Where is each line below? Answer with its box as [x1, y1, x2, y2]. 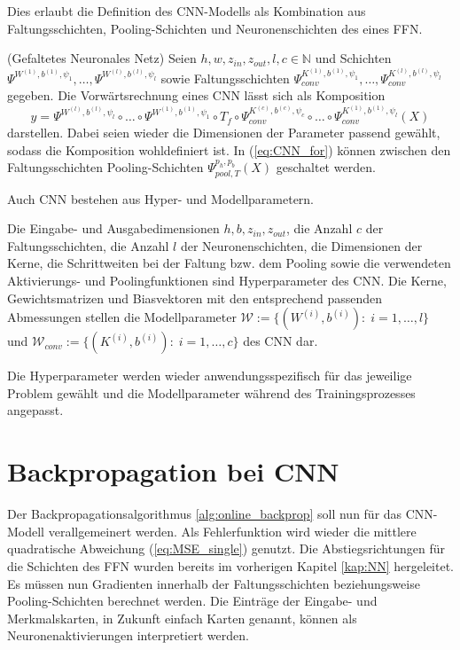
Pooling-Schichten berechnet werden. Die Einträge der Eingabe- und [7, 591, 378, 610]
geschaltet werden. [276, 158, 376, 176]
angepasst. [7, 401, 64, 419]
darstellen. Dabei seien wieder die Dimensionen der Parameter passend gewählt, [7, 123, 441, 142]
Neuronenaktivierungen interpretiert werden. [7, 626, 249, 645]
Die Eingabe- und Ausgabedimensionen [7, 219, 220, 238]
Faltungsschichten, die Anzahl [7, 236, 169, 255]
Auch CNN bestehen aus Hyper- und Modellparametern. [7, 189, 315, 208]
